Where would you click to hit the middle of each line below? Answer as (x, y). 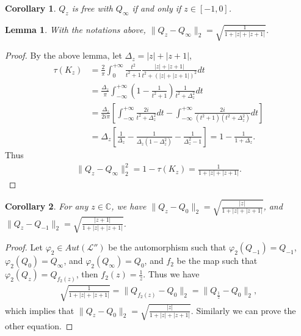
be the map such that (217, 261)
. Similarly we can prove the (243, 310)
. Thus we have (171, 274)
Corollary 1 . (31, 8)
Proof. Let (24, 247)
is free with (92, 8)
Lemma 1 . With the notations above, (75, 29)
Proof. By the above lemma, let (63, 55)
